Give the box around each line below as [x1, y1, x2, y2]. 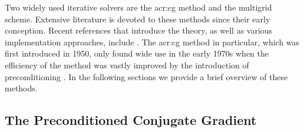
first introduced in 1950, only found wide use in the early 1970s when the [5, 47, 269, 60]
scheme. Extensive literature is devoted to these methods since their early [5, 12, 270, 25]
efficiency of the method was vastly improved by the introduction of [5, 58, 249, 71]
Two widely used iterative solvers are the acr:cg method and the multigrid [5, 1, 272, 13]
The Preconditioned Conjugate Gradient [5, 111, 257, 129]
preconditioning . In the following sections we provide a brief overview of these [5, 70, 288, 82]
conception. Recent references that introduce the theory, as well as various [5, 24, 273, 37]
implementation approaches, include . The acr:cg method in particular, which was [5, 35, 300, 48]
